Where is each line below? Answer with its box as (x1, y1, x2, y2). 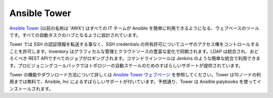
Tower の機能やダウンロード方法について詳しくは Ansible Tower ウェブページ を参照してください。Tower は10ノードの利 (9, 71, 261, 77)
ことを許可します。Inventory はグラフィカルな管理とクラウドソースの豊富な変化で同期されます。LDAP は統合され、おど (9, 48, 259, 54)
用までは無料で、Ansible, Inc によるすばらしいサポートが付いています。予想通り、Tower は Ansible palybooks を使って (9, 78, 257, 85)
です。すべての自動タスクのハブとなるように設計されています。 (9, 32, 141, 38)
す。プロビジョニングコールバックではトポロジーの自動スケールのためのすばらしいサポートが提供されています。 (9, 62, 243, 68)
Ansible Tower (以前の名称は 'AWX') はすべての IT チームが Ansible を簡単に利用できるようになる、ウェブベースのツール (9, 25, 260, 31)
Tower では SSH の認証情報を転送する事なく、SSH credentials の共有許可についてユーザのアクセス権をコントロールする (9, 41, 260, 47)
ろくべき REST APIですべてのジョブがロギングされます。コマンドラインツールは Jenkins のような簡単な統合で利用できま (9, 55, 260, 61)
